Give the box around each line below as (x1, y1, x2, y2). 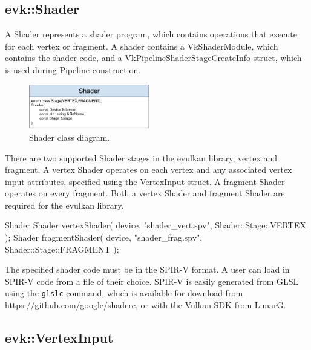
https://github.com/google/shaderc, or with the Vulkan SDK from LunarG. (5, 299, 286, 311)
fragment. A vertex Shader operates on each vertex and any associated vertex (5, 163, 292, 176)
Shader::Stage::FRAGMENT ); (5, 242, 119, 255)
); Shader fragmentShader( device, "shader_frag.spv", (5, 231, 203, 244)
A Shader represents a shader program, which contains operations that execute (5, 28, 297, 41)
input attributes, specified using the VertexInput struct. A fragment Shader (5, 175, 285, 187)
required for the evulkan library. (5, 198, 124, 211)
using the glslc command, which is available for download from (5, 287, 243, 299)
